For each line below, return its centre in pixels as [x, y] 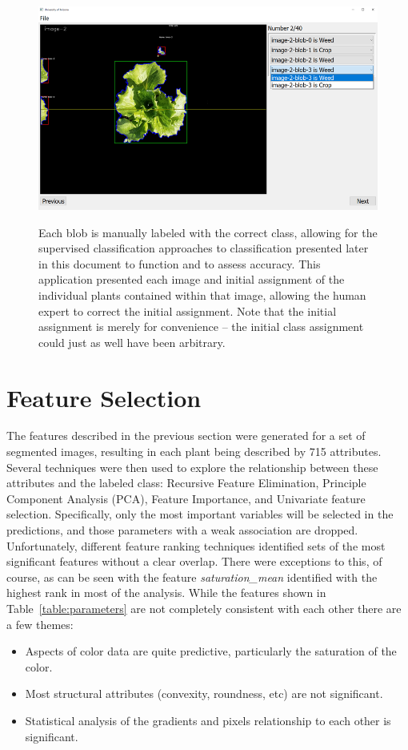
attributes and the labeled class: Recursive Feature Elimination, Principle [186, 483]
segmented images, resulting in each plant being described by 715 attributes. [194, 452]
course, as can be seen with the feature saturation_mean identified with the [192, 577]
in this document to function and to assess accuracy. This [180, 263]
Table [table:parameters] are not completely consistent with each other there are [204, 608]
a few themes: [40, 624]
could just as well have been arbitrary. [132, 342]
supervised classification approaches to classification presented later [204, 248]
